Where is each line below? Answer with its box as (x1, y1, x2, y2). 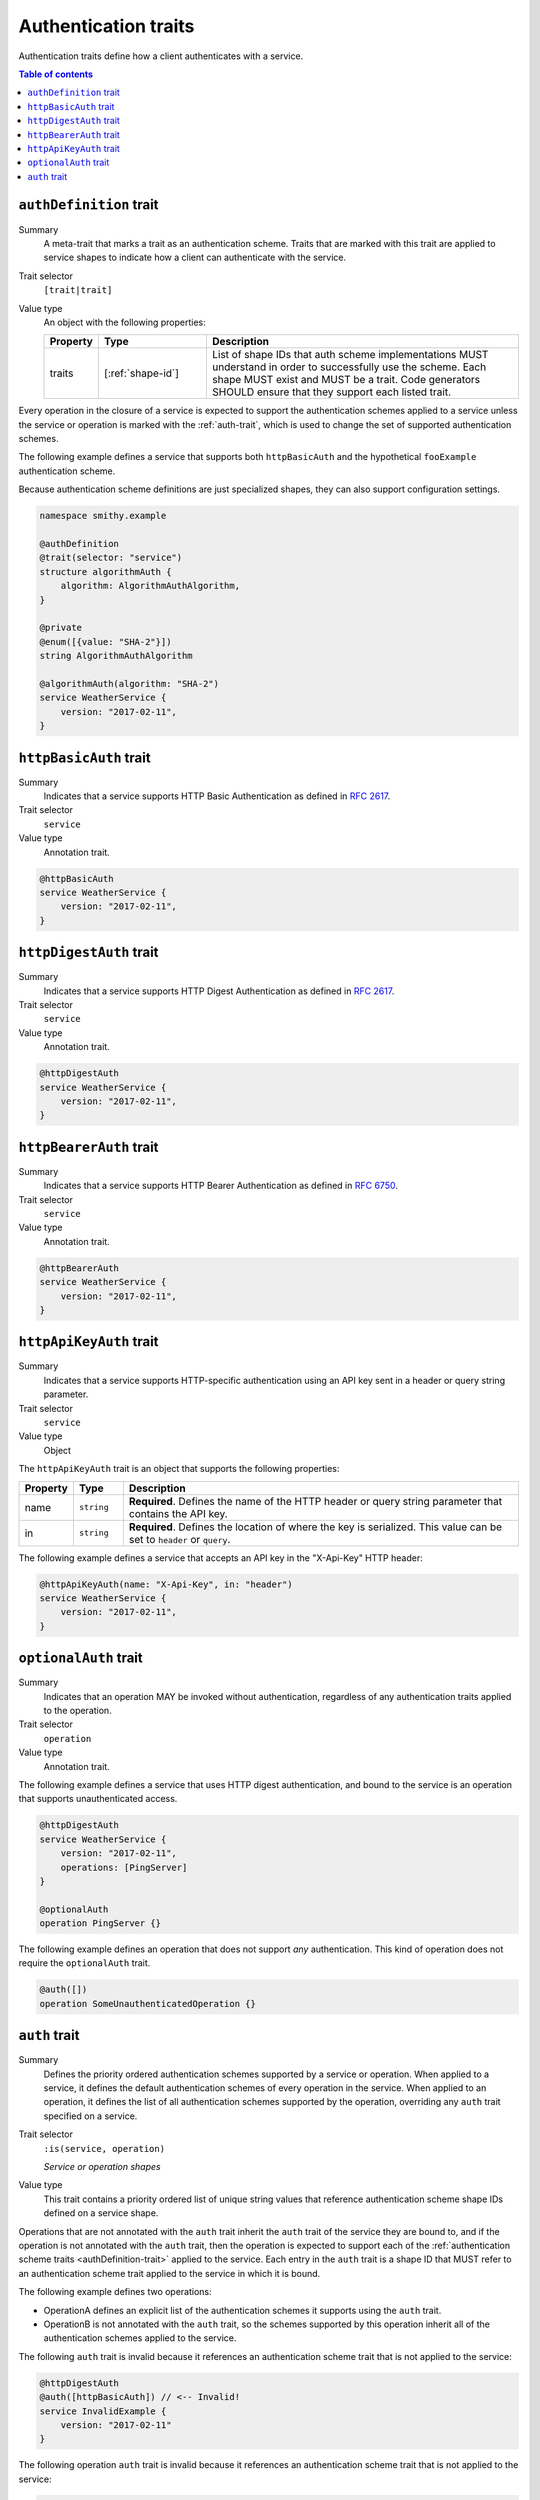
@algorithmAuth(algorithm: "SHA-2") (39, 678, 220, 689)
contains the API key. (128, 1506, 229, 1520)
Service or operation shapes (43, 2161, 161, 2173)
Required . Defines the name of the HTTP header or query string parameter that (128, 1494, 503, 1508)
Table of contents (18, 68, 94, 80)
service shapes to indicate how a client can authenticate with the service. (43, 251, 347, 264)
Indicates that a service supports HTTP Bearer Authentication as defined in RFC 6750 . (43, 1180, 399, 1192)
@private (39, 622, 83, 634)
